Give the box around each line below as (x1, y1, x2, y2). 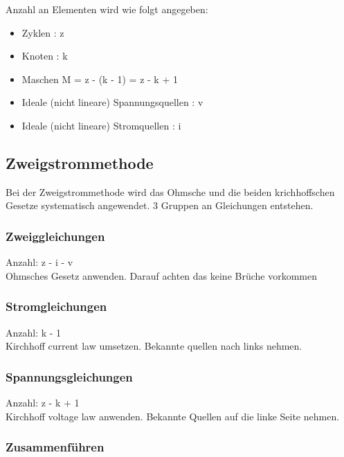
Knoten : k (21, 48, 68, 63)
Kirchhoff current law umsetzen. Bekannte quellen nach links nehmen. (6, 339, 302, 353)
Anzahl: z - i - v (6, 255, 73, 269)
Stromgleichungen (6, 298, 107, 315)
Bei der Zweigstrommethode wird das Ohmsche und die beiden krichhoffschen (6, 184, 335, 199)
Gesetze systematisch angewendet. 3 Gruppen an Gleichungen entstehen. (6, 198, 314, 213)
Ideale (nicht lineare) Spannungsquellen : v (21, 95, 203, 109)
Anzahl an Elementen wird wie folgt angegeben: (6, 2, 208, 16)
